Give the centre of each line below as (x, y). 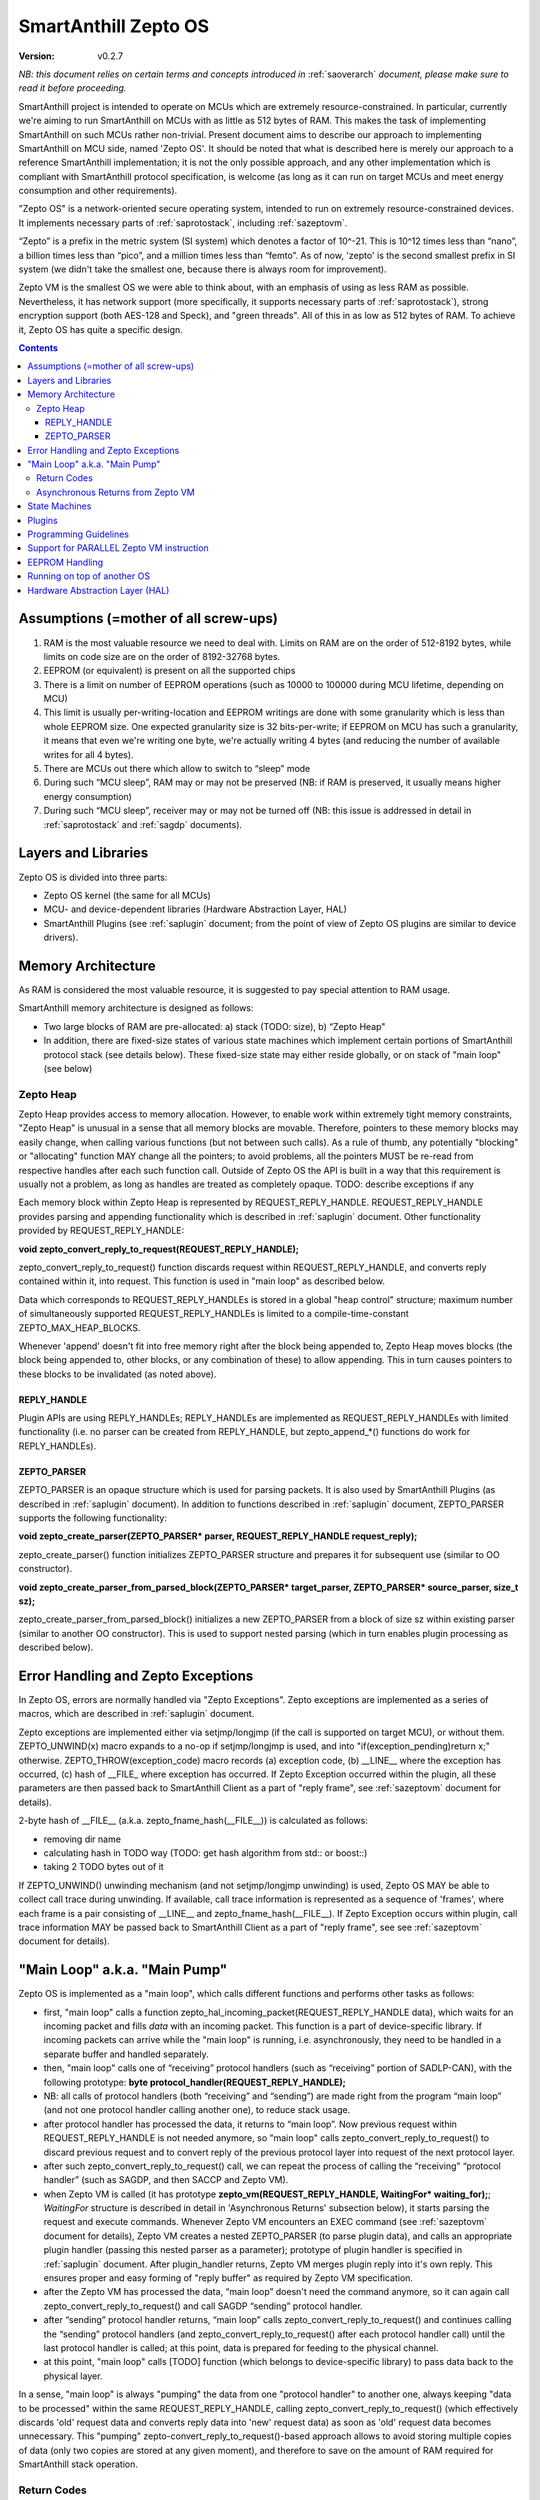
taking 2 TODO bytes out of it (103, 1867)
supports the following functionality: (92, 1518)
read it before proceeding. (72, 88)
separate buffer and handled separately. (126, 2054)
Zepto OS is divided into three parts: (93, 877)
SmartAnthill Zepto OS (114, 26)
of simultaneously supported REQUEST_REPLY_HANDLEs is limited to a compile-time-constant (213, 1314)
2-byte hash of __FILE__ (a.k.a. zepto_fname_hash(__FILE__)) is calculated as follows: (193, 1821)
